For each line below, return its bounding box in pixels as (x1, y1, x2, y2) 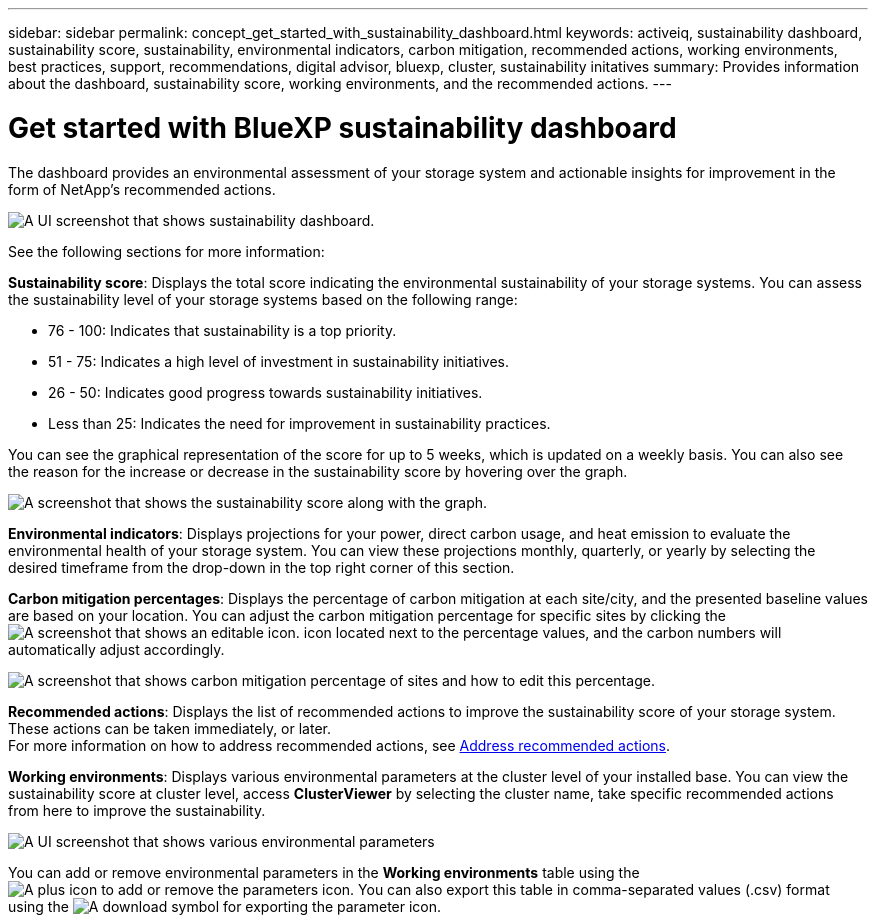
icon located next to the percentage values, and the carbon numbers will (303, 623, 782, 641)
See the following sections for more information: (8, 242, 325, 260)
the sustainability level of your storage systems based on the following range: (8, 290, 518, 308)
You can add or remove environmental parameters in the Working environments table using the (8, 863, 640, 881)
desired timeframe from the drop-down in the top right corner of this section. (8, 558, 515, 576)
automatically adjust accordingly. (8, 640, 225, 658)
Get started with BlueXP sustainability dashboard (8, 110, 677, 145)
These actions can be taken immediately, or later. (8, 719, 331, 737)
